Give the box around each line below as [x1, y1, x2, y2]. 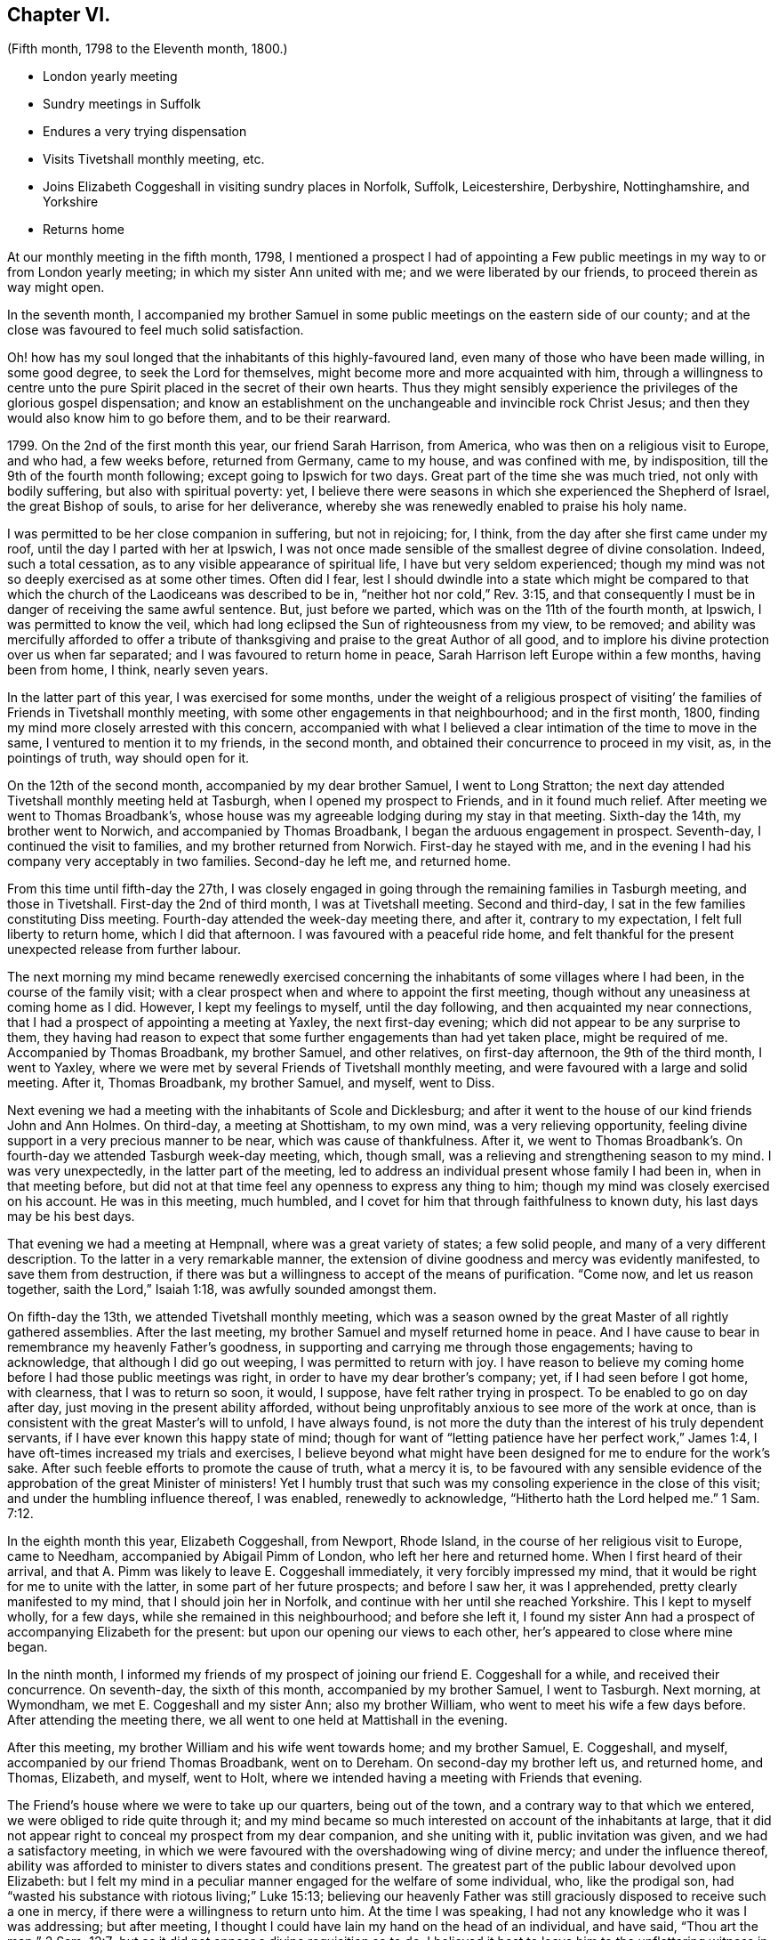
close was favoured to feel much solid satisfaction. [7, 322, 304, 338]
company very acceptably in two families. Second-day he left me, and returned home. [7, 853, 511, 869]
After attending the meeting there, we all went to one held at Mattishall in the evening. [7, 1712, 509, 1728]
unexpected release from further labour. [7, 942, 242, 958]
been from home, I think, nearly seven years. [7, 662, 269, 678]
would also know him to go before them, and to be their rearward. [7, 410, 391, 426]
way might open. [7, 279, 105, 295]
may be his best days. [7, 1208, 135, 1225]
